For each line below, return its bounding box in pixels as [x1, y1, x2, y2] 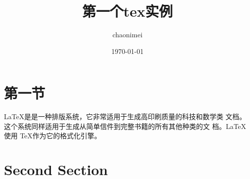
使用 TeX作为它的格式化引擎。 [4, 130, 101, 141]
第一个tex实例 [82, 1, 173, 21]
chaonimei [112, 29, 143, 40]
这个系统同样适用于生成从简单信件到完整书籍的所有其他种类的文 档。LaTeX [4, 121, 247, 131]
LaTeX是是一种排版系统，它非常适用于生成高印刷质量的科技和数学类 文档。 [4, 111, 247, 122]
